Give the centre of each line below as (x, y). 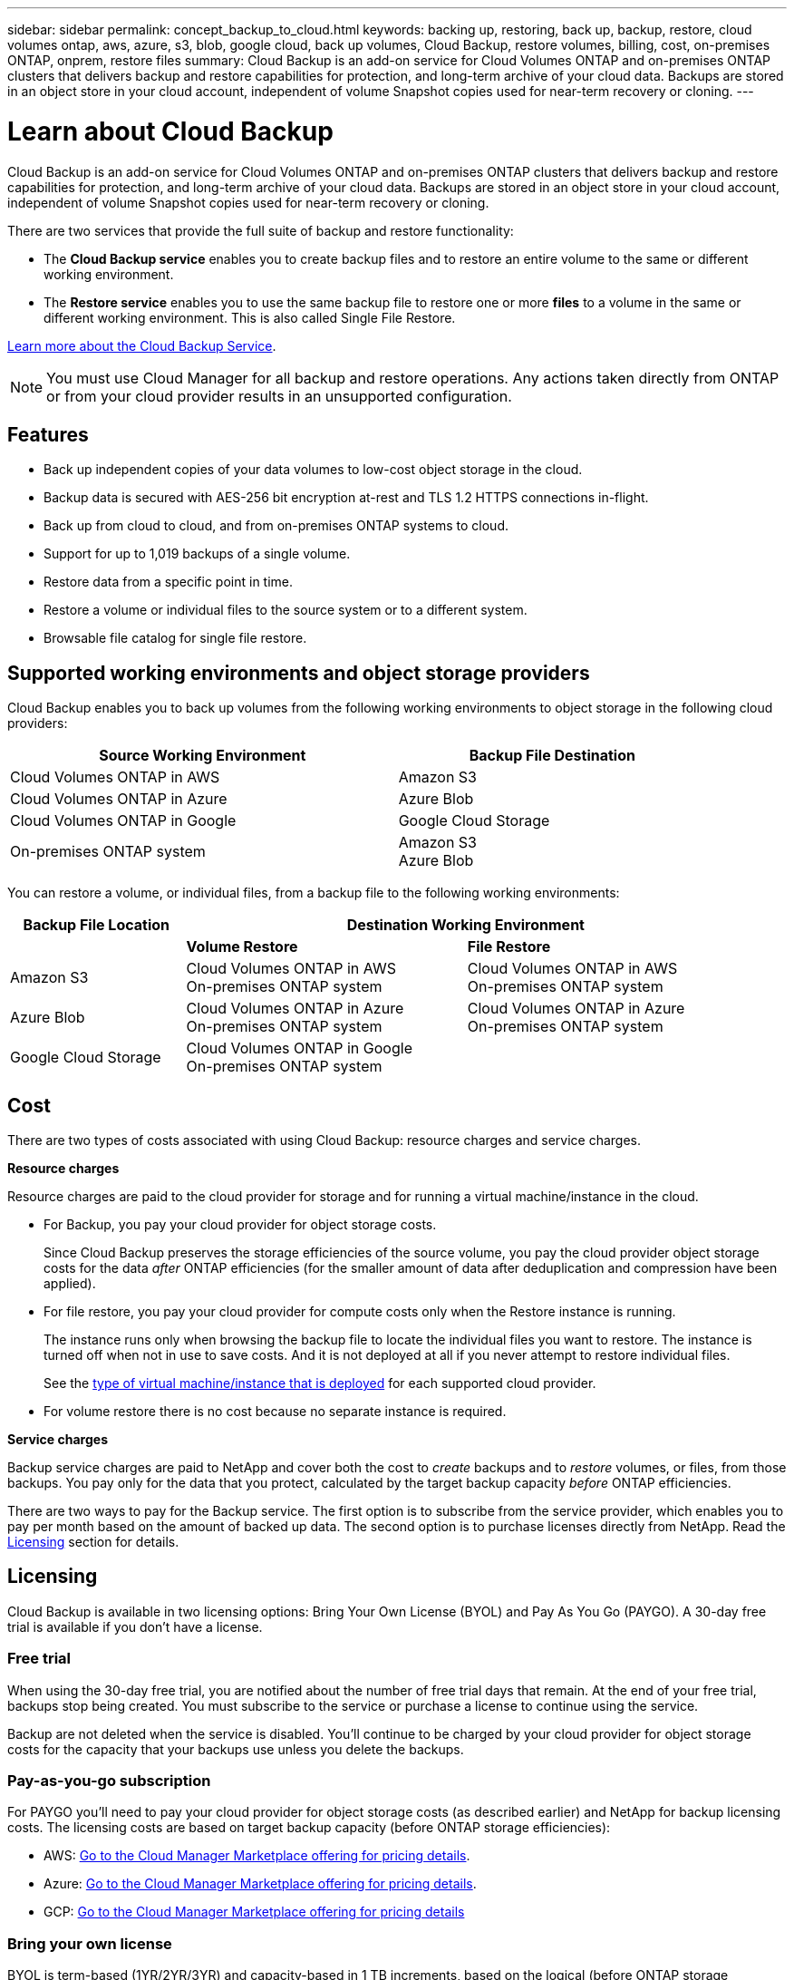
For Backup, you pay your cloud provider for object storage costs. (240, 1225)
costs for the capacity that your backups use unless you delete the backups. (236, 1749)
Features (48, 434)
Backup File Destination (552, 756)
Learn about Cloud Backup (170, 131)
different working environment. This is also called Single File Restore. (250, 317)
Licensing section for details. (93, 1542)
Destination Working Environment (465, 925)
